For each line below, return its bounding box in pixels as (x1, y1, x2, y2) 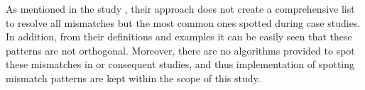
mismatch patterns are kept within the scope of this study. (6, 70, 261, 85)
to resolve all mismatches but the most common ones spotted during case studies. (6, 15, 361, 30)
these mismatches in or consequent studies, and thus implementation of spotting (6, 57, 355, 72)
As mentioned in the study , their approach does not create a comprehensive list (6, 1, 355, 16)
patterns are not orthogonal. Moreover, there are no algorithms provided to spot (6, 43, 355, 57)
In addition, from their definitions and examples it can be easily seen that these (6, 29, 352, 44)
